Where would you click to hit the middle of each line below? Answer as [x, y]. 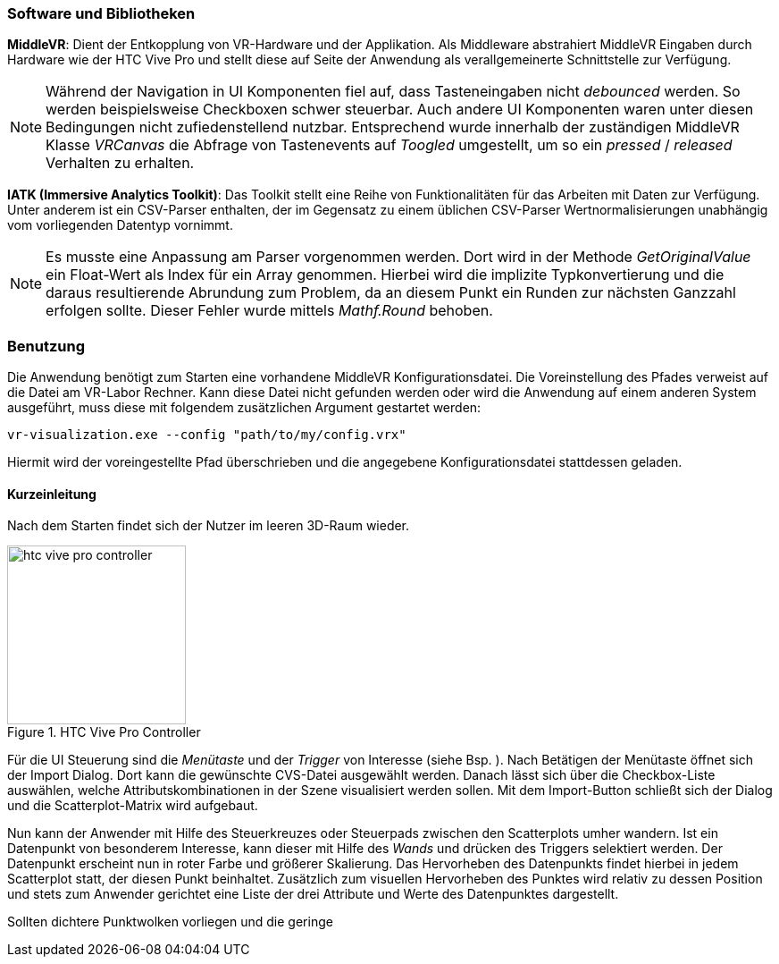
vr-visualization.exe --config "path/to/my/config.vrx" [207, 435]
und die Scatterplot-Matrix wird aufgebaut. [133, 806]
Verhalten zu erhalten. [120, 163]
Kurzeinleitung [52, 494]
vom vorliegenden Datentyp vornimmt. [120, 225]
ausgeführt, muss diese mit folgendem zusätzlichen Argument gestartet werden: [244, 408]
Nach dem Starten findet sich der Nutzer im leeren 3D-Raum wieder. [209, 526]
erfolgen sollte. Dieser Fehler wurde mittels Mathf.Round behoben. [269, 311]
